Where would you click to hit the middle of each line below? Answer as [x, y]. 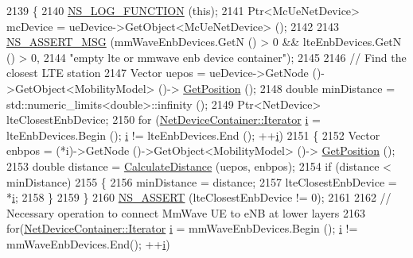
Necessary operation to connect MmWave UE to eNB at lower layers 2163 [186, 212]
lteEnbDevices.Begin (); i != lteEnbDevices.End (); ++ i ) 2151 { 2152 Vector [193, 135]
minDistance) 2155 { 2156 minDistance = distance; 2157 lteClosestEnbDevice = [202, 181]
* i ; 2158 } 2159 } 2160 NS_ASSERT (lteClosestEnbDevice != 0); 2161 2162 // [199, 197]
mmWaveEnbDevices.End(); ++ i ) [88, 243]
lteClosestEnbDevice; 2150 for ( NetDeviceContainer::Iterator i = [164, 119]
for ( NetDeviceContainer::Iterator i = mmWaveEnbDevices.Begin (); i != [182, 228]
